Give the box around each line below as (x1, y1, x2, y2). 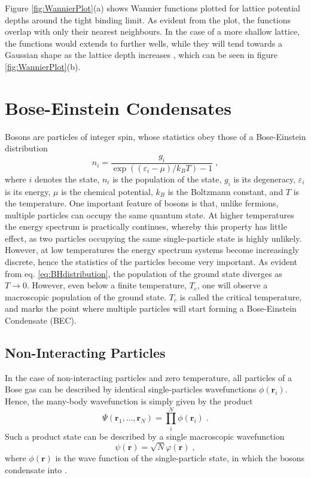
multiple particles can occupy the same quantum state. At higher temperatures (5, 208, 294, 221)
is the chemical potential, (61, 185, 153, 197)
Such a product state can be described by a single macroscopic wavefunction (5, 430, 285, 442)
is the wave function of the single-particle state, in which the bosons (55, 452, 305, 464)
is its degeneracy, (233, 172, 296, 185)
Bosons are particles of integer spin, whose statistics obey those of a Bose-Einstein (5, 130, 306, 142)
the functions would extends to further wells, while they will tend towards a (5, 36, 282, 49)
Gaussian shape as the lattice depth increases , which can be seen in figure (5, 48, 278, 61)
